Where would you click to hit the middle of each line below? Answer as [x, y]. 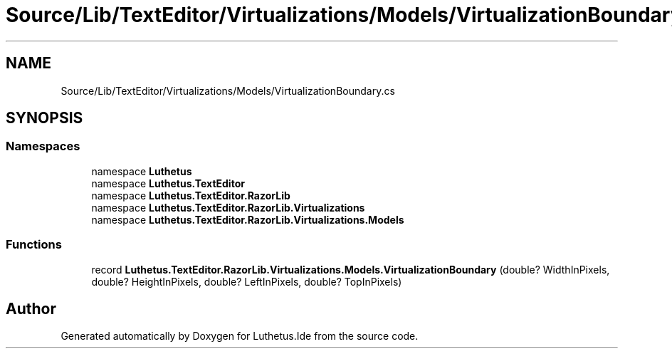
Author [31, 308]
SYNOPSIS [44, 118]
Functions [34, 245]
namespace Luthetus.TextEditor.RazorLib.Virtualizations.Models [248, 219]
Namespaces [43, 146]
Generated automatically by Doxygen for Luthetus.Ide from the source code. [240, 336]
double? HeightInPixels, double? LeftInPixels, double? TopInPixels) [247, 281]
